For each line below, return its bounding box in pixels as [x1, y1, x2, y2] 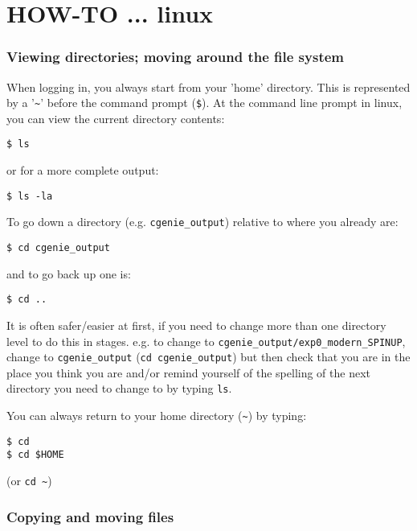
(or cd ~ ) [6, 472, 52, 489]
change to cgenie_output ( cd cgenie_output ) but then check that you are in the [6, 348, 411, 365]
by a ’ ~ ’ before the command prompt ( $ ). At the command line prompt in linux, [6, 94, 403, 111]
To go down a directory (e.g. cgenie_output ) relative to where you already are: [6, 213, 399, 230]
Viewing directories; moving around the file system [6, 47, 344, 67]
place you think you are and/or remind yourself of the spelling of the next [6, 364, 371, 381]
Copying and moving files [6, 506, 174, 526]
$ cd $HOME [6, 449, 64, 461]
